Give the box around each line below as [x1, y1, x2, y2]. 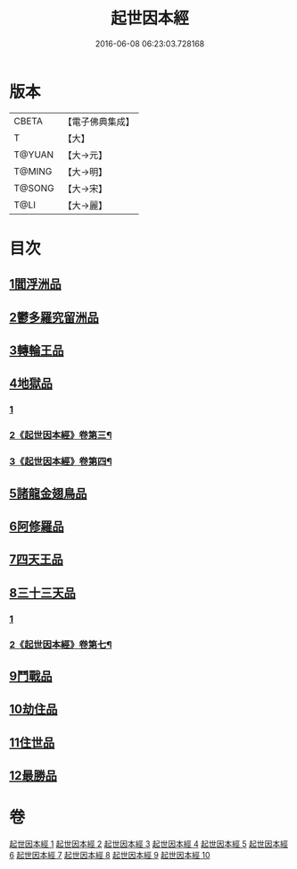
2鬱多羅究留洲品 [9, 309, 100, 325]
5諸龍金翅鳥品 [9, 485, 87, 501]
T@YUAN [13, 148, 54, 161]
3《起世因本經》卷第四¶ [9, 455, 112, 468]
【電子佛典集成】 [62, 115, 136, 128]
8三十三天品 [9, 585, 76, 600]
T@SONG [13, 181, 55, 194]
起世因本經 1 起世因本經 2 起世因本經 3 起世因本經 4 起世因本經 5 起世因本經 [9, 839, 288, 849]
